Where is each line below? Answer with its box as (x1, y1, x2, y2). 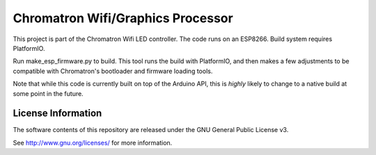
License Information (13, 108, 102, 120)
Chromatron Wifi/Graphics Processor (13, 10, 233, 26)
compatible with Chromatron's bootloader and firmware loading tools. (13, 67, 213, 75)
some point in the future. (13, 89, 84, 97)
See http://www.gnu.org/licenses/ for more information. (13, 138, 173, 147)
